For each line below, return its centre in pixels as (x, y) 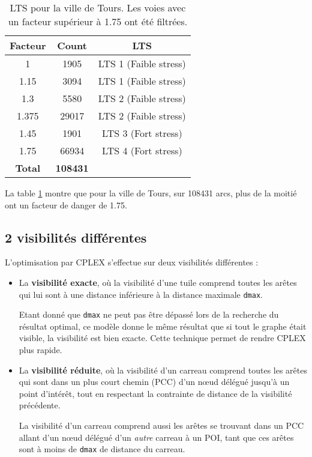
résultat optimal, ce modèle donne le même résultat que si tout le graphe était (163, 326)
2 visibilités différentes (76, 237)
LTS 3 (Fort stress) (142, 133)
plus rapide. (40, 350)
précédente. (40, 405)
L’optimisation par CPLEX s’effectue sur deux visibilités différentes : (132, 262)
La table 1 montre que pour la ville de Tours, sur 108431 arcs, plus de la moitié (151, 193)
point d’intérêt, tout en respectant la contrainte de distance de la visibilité (155, 393)
